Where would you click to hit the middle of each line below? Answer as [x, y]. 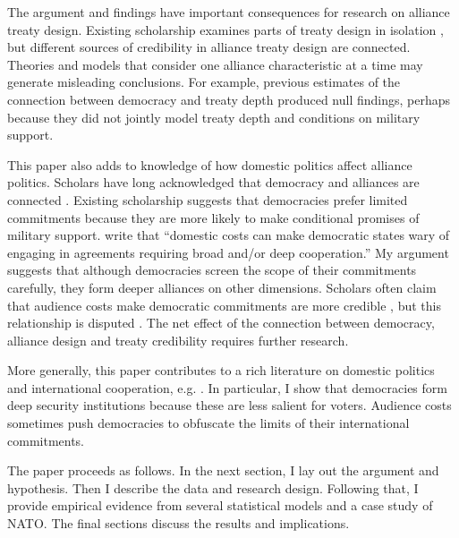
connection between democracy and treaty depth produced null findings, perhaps [229, 99]
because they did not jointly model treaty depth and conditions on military [214, 117]
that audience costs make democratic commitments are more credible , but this [224, 305]
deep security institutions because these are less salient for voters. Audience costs [229, 405]
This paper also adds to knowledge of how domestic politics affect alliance [210, 164]
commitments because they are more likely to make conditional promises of [213, 217]
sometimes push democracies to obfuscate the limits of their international [208, 423]
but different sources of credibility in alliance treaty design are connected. [209, 47]
